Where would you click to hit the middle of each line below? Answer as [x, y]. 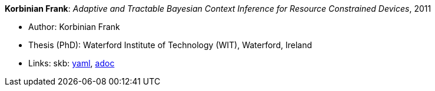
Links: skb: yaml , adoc [72, 63]
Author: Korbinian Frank [74, 27]
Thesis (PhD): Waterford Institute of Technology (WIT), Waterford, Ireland [170, 45]
